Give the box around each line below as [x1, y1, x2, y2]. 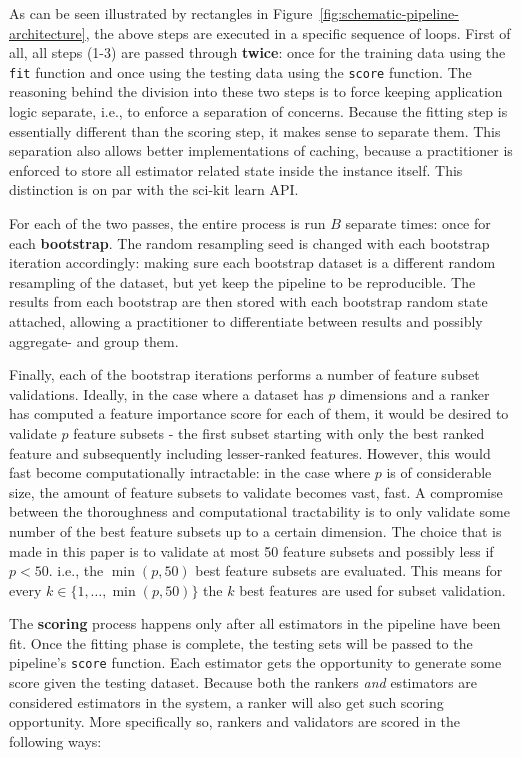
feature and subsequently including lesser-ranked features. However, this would [9, 442, 491, 463]
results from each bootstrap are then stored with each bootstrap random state [9, 291, 488, 312]
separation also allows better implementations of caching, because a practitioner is [9, 140, 513, 161]
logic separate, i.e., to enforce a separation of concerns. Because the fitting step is [9, 101, 508, 122]
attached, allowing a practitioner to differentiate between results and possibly [9, 310, 483, 331]
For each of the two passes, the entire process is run [9, 213, 326, 233]
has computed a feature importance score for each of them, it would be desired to [9, 403, 509, 424]
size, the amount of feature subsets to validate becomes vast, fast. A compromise [9, 481, 503, 502]
